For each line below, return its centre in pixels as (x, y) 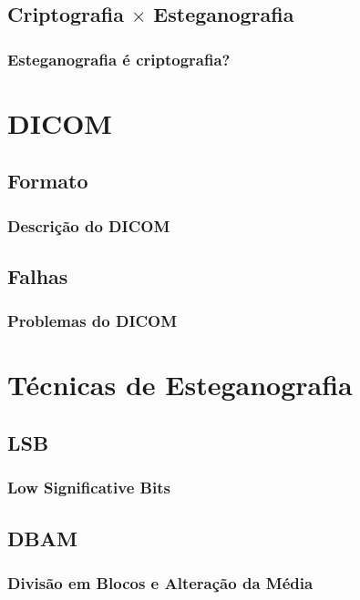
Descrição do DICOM (89, 225)
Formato (48, 181)
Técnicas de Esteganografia (180, 385)
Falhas (38, 276)
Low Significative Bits (89, 488)
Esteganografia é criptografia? (119, 59)
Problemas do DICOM (93, 321)
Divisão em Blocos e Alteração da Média (160, 582)
